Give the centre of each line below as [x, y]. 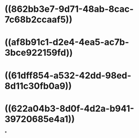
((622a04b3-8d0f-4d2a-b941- [69, 109]
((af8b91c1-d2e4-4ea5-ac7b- [67, 42]
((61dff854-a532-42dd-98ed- [68, 75]
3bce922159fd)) [39, 53]
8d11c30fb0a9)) [38, 86]
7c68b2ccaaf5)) [39, 20]
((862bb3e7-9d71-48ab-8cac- [69, 9]
